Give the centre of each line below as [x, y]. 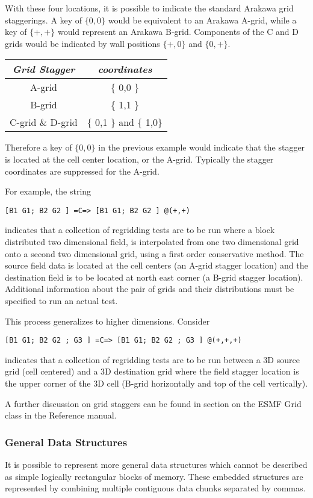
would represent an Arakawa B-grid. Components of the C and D [178, 32]
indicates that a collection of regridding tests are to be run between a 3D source [152, 359]
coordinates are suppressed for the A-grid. [82, 171]
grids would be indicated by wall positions [82, 43]
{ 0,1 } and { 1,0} [125, 122]
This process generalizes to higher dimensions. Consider [107, 321]
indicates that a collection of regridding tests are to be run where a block [140, 230]
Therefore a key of [39, 147]
